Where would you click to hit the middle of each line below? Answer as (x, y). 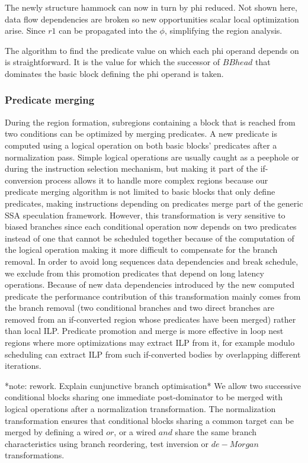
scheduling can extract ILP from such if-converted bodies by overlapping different (153, 354)
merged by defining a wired (54, 432)
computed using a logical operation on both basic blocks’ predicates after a (141, 145)
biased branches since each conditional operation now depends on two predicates (151, 226)
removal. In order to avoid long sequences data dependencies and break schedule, (152, 261)
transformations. (35, 455)
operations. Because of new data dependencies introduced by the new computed (150, 284)
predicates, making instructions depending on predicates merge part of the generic (154, 203)
